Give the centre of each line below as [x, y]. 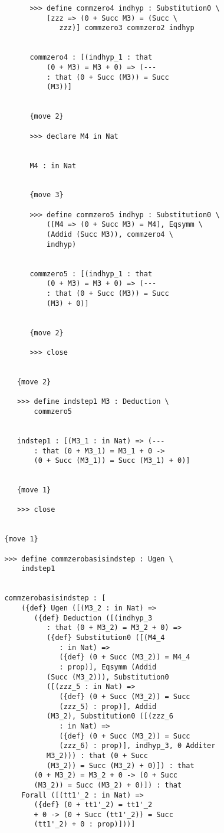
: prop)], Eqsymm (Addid [108, 667]
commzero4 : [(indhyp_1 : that [91, 58]
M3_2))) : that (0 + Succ [97, 755]
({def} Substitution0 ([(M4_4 [106, 638]
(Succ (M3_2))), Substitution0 [108, 677]
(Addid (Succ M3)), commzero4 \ [110, 235]
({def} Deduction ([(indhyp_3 [93, 618]
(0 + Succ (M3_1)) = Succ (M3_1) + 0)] [112, 461]
